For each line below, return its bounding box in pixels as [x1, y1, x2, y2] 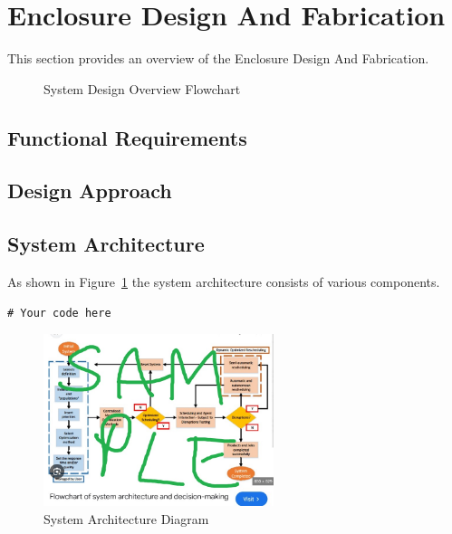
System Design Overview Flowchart [43, 79, 241, 98]
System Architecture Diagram [43, 510, 209, 528]
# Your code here [7, 306, 111, 319]
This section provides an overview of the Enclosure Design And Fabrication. [7, 49, 429, 68]
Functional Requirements [7, 123, 247, 151]
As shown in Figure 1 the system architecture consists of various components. [7, 272, 440, 291]
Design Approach [7, 176, 172, 205]
